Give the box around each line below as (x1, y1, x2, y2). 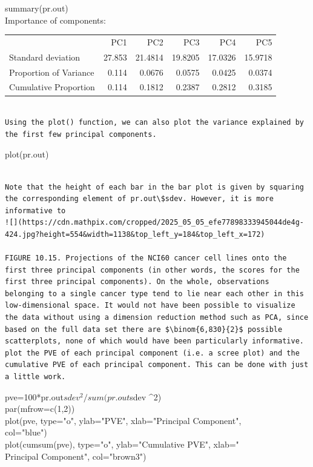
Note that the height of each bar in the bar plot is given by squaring (5, 182, 304, 191)
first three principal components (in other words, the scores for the (5, 265, 300, 274)
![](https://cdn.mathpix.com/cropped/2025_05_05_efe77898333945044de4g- (5, 218, 304, 227)
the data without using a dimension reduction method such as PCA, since (5, 313, 309, 322)
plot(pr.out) (5, 148, 49, 161)
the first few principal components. (5, 130, 157, 139)
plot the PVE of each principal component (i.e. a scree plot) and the (5, 348, 300, 357)
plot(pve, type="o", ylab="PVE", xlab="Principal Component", (5, 414, 242, 426)
